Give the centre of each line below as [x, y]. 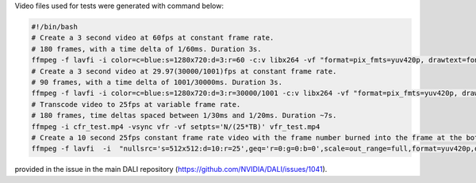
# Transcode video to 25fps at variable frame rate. [136, 104]
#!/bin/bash [55, 27]
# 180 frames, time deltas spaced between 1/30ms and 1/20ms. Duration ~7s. [184, 116]
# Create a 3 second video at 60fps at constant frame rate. [153, 38]
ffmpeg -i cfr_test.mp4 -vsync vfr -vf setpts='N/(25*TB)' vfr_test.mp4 [176, 126]
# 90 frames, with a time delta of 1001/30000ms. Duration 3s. [157, 82]
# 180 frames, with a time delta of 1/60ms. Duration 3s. [146, 49]
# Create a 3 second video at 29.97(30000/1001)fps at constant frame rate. [184, 71]
